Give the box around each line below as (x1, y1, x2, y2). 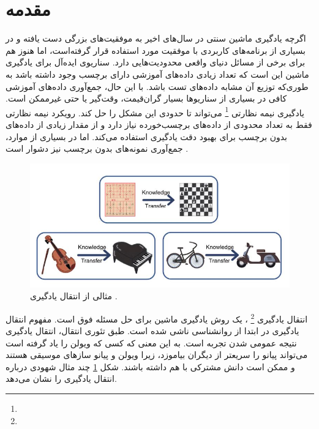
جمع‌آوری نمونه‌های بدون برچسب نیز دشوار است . (6, 142, 189, 155)
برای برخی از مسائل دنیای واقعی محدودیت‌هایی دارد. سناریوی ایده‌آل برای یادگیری (6, 56, 306, 69)
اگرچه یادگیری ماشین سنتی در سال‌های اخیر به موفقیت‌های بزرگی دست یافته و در (6, 32, 306, 45)
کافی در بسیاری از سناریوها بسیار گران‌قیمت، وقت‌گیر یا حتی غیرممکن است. (6, 92, 287, 105)
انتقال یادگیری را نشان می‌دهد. (6, 372, 117, 385)
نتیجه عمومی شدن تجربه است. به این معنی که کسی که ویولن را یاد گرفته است (6, 336, 297, 349)
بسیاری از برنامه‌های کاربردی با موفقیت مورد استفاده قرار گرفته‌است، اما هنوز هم (6, 43, 306, 56)
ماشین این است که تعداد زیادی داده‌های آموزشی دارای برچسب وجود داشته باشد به (6, 67, 309, 80)
